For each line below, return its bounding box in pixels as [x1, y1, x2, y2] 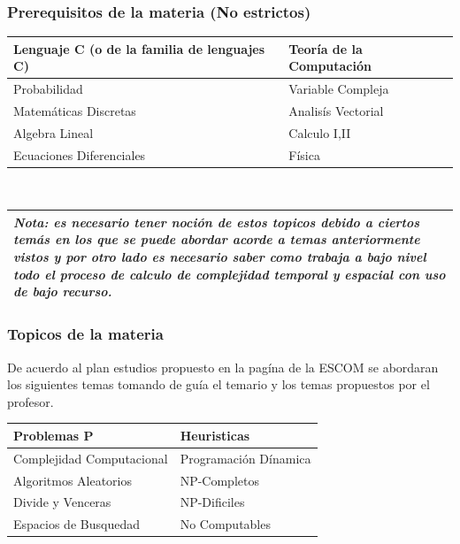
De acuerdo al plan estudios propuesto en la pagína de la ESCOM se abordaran [7, 357, 439, 376]
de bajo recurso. [13, 282, 112, 301]
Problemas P [13, 425, 94, 444]
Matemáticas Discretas [13, 102, 136, 119]
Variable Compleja [288, 80, 389, 98]
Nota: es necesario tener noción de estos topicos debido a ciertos [13, 212, 420, 231]
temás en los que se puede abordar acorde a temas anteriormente [13, 230, 420, 249]
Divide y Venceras [13, 493, 111, 511]
